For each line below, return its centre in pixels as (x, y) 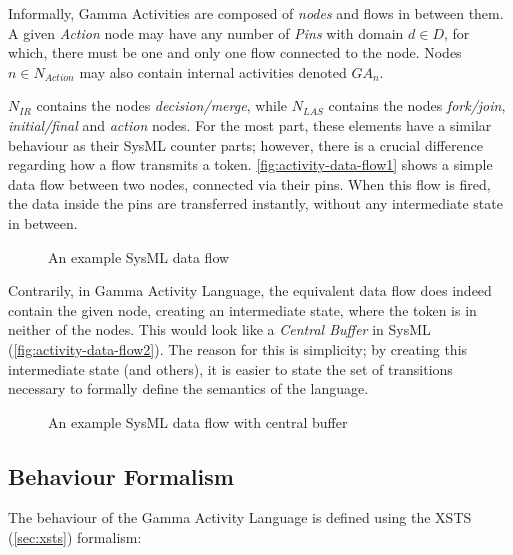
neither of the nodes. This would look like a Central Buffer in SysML (219, 329)
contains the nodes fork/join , (417, 105)
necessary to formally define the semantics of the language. (188, 388)
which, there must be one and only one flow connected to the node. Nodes (235, 52)
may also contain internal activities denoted (213, 71)
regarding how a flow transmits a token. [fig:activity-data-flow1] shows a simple (250, 164)
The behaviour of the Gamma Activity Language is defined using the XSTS (240, 517)
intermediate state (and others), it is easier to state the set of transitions (230, 368)
